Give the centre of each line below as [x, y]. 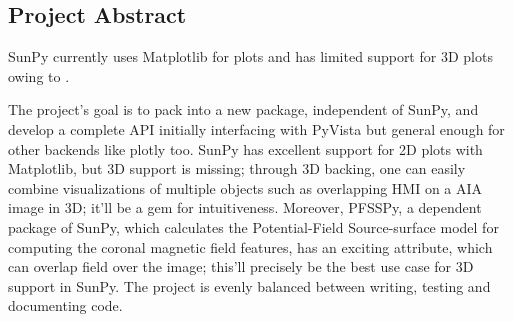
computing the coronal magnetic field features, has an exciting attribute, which [250, 246]
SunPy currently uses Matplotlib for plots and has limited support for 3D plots [250, 56]
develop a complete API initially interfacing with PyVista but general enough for [256, 128]
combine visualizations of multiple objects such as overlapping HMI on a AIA [245, 187]
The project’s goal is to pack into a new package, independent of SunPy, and [243, 109]
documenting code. [65, 305]
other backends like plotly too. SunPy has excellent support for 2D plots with [245, 148]
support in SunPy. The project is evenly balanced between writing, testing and [249, 285]
